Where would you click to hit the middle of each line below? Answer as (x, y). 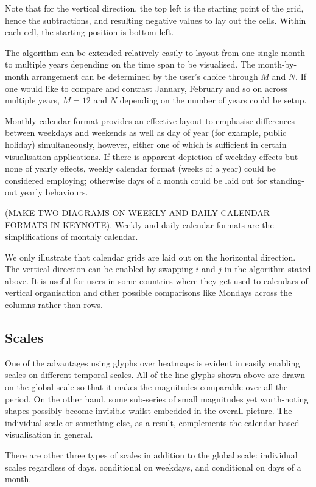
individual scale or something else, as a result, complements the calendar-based (152, 422)
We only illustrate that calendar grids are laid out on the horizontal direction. (150, 257)
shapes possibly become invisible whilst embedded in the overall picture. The (149, 411)
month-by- (277, 64)
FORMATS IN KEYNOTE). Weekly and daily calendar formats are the (139, 224)
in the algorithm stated (268, 269)
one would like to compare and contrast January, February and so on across (146, 88)
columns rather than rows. (54, 305)
